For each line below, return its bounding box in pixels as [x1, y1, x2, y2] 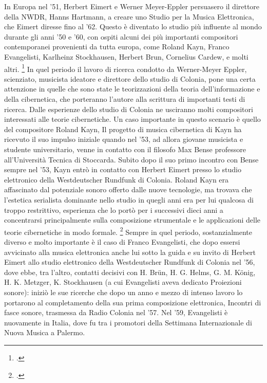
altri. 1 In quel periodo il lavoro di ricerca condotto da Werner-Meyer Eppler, [4, 62, 247, 74]
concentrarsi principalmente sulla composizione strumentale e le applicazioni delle [4, 214, 260, 225]
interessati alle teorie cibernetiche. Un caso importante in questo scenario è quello [4, 114, 261, 124]
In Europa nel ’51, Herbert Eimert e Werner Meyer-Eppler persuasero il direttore [4, 1, 260, 11]
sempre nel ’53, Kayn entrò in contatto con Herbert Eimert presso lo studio [4, 164, 241, 175]
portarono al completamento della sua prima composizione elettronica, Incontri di [4, 297, 261, 307]
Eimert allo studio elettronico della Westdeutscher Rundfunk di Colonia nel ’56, [4, 257, 255, 267]
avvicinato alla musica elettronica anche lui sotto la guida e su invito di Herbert [4, 246, 256, 257]
